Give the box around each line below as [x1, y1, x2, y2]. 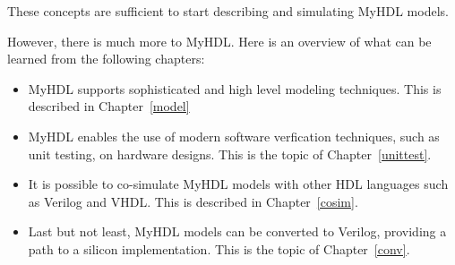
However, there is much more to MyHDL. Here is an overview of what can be [7, 31, 432, 50]
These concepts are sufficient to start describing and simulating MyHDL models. [7, 2, 449, 20]
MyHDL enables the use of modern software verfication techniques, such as [28, 126, 440, 145]
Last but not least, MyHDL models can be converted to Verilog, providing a [28, 222, 447, 241]
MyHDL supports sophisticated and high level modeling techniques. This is [28, 79, 442, 98]
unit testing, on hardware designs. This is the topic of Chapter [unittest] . [28, 144, 432, 163]
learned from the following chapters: [7, 49, 205, 68]
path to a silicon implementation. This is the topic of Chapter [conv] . [28, 239, 410, 258]
